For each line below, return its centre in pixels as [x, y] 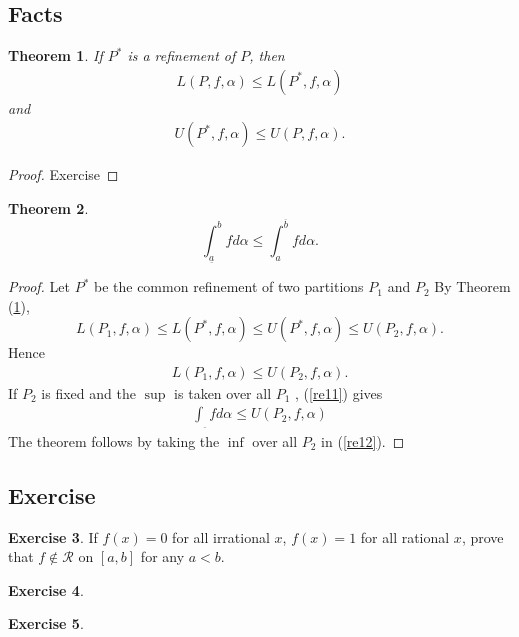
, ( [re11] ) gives [339, 392]
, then [267, 55]
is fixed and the [88, 392]
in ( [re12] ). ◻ [363, 440]
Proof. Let [39, 286]
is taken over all [223, 392]
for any [162, 556]
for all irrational [221, 536]
